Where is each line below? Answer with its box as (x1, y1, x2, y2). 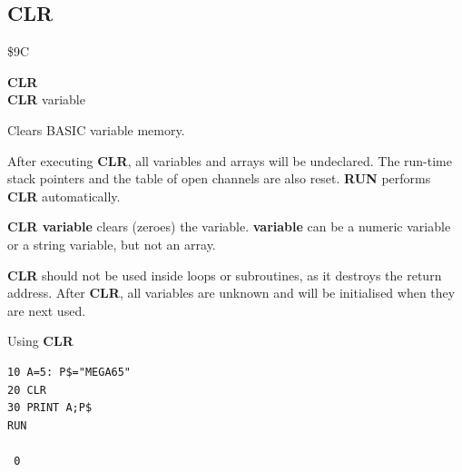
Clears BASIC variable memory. (7, 120, 185, 139)
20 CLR (7, 383, 46, 397)
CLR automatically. (7, 186, 121, 205)
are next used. (7, 300, 86, 320)
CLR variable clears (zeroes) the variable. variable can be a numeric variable (7, 217, 451, 236)
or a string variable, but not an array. (7, 234, 216, 253)
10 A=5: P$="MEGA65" (7, 365, 132, 379)
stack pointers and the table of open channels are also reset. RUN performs (7, 169, 431, 188)
